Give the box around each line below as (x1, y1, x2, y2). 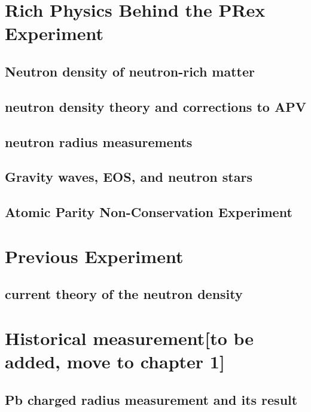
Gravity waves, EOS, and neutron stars (5, 167, 252, 186)
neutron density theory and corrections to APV (5, 97, 306, 115)
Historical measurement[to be (5, 325, 254, 350)
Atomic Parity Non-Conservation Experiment (5, 203, 292, 221)
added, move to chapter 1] (5, 349, 225, 373)
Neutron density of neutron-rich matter (5, 62, 255, 80)
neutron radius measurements (5, 132, 193, 151)
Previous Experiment (5, 243, 184, 268)
